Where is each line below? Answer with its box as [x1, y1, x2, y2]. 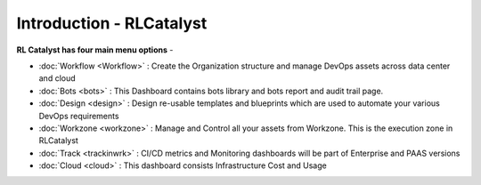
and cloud [38, 73, 76, 84]
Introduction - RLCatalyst [16, 13, 208, 33]
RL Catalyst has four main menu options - [16, 44, 174, 55]
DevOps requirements [38, 110, 119, 121]
